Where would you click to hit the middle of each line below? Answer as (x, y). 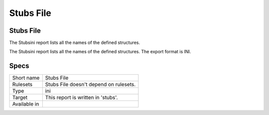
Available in (26, 104)
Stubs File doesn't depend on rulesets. (90, 85)
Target (20, 98)
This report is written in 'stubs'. (81, 98)
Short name (26, 78)
